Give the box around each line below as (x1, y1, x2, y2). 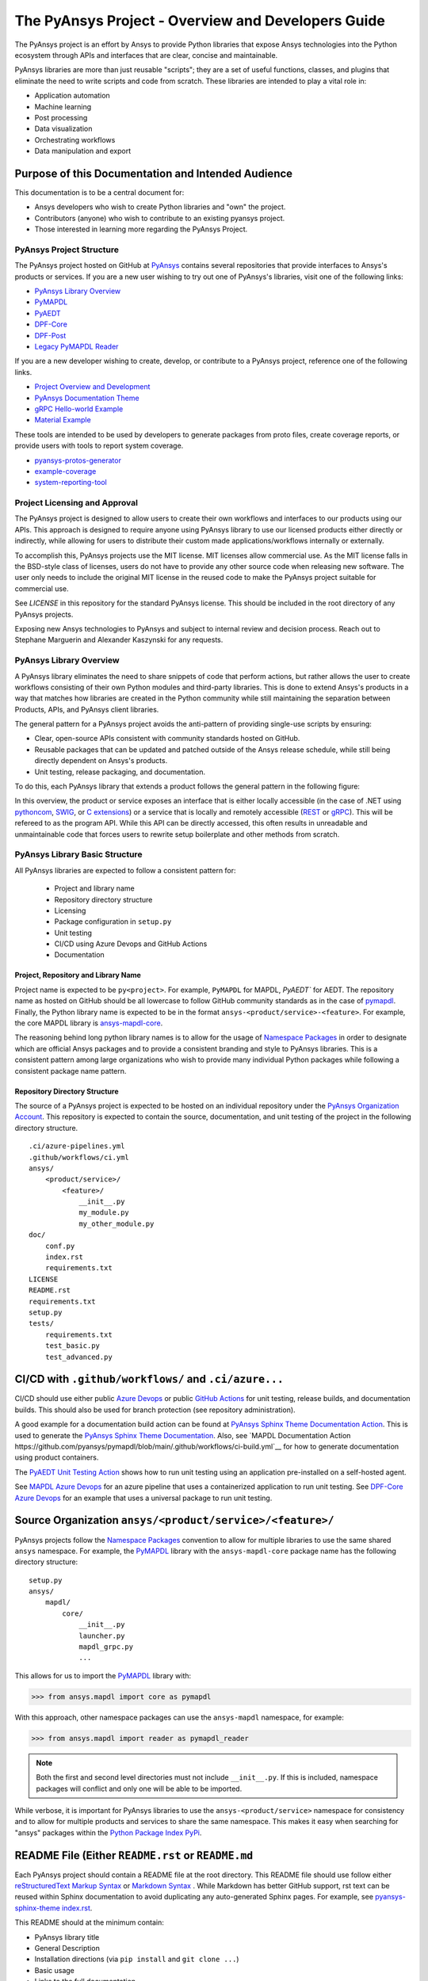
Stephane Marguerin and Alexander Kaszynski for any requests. (14, 635, 224, 645)
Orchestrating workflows (34, 135, 116, 144)
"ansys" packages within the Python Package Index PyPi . (14, 1827, 202, 1838)
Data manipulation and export (34, 147, 132, 156)
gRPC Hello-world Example (34, 404, 124, 414)
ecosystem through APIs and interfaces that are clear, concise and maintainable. (14, 50, 278, 59)
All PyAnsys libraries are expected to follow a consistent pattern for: (14, 865, 237, 875)
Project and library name (54, 884, 135, 893)
